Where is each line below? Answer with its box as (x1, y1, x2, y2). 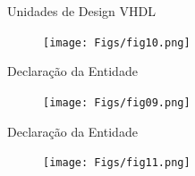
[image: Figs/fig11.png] (43, 156, 191, 170)
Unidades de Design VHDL (7, 2, 157, 20)
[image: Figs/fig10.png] (43, 36, 191, 49)
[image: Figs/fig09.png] (43, 96, 191, 109)
